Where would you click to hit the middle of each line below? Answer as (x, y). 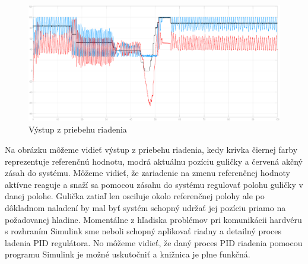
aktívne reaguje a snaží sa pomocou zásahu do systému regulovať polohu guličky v (154, 184)
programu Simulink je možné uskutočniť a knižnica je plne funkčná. (128, 254)
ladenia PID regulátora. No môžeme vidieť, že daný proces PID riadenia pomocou (154, 242)
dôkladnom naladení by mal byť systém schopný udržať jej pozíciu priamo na (145, 208)
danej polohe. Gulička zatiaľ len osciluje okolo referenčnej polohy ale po (135, 196)
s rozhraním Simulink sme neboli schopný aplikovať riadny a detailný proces (143, 231)
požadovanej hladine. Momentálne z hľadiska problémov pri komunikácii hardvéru (153, 219)
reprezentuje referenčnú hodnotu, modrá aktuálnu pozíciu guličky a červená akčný (154, 161)
